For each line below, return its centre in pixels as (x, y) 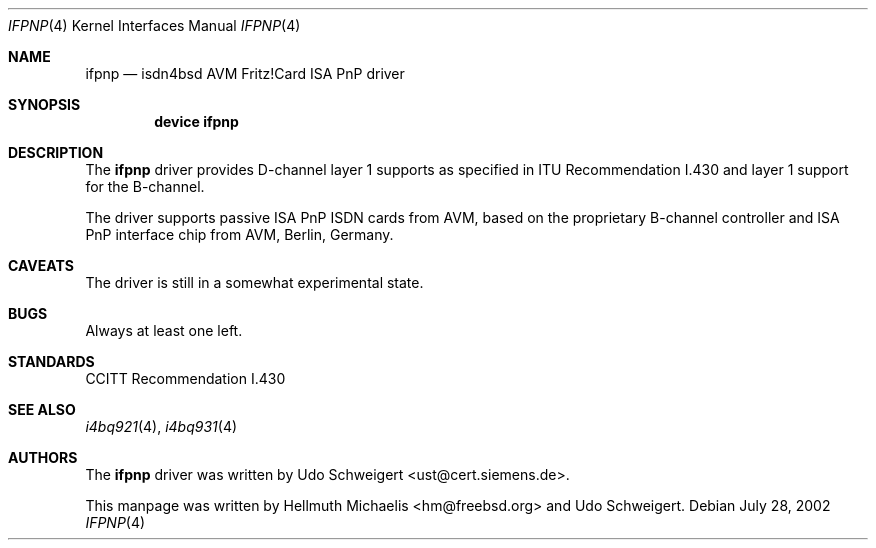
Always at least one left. (164, 330)
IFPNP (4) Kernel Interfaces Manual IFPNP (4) (154, 25)
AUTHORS (43, 457)
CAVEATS (41, 265)
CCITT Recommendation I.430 (185, 378)
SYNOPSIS (44, 104)
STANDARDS (51, 361)
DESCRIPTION (56, 152)
